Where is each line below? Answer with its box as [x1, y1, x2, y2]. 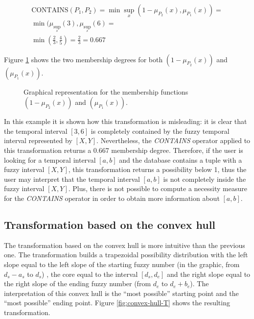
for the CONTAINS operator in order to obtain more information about [4, 193, 220, 203]
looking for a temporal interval [4, 154, 96, 165]
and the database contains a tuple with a [119, 154, 242, 165]
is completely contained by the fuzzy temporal [91, 125, 230, 136]
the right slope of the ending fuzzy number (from [4, 278, 151, 289]
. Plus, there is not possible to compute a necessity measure [68, 183, 247, 194]
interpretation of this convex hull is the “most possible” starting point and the [4, 288, 239, 298]
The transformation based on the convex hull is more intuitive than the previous [4, 240, 245, 250]
